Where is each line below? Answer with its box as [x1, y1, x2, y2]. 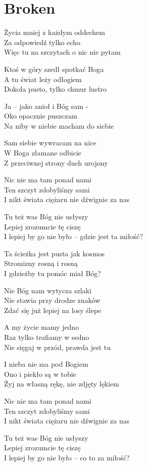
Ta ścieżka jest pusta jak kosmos [4, 248, 105, 258]
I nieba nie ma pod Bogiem [4, 359, 88, 369]
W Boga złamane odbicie [4, 147, 82, 158]
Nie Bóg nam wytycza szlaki [4, 285, 91, 295]
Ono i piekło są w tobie [4, 368, 76, 379]
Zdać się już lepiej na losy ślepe [4, 304, 102, 315]
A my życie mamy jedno [4, 322, 79, 332]
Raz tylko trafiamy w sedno [4, 331, 89, 342]
